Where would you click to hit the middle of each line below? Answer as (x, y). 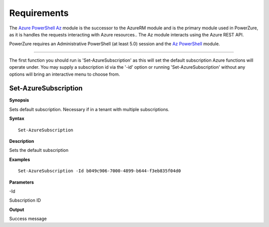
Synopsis (19, 100)
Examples (20, 159)
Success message (28, 219)
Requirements (39, 13)
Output (17, 210)
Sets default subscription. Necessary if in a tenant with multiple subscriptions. (89, 109)
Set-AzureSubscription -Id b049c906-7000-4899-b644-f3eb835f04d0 (100, 171)
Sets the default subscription (39, 150)
